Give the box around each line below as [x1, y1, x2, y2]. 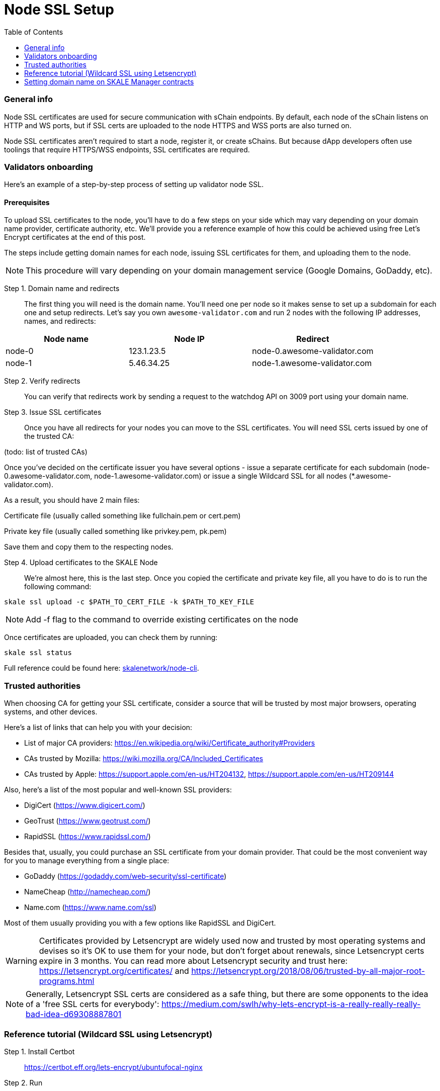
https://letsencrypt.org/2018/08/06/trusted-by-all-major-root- [191, 966, 425, 976]
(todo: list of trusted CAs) [4, 447, 87, 457]
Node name [44, 334, 89, 344]
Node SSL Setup [4, 1, 114, 18]
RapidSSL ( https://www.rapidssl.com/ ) [24, 832, 151, 841]
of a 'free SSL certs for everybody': [26, 999, 159, 1010]
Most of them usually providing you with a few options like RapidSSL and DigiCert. [4, 919, 276, 928]
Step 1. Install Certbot [4, 1047, 75, 1056]
